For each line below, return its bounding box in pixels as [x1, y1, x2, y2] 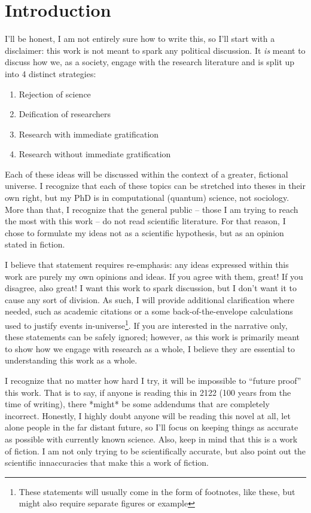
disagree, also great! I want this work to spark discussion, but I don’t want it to [5, 282, 297, 294]
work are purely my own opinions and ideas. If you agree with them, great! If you [5, 270, 303, 282]
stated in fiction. [5, 238, 65, 251]
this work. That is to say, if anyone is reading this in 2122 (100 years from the [5, 386, 291, 398]
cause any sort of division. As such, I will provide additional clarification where [5, 293, 294, 306]
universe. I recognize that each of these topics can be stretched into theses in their [5, 179, 306, 192]
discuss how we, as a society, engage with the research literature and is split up [5, 56, 295, 68]
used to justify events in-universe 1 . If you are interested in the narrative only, [5, 317, 288, 331]
